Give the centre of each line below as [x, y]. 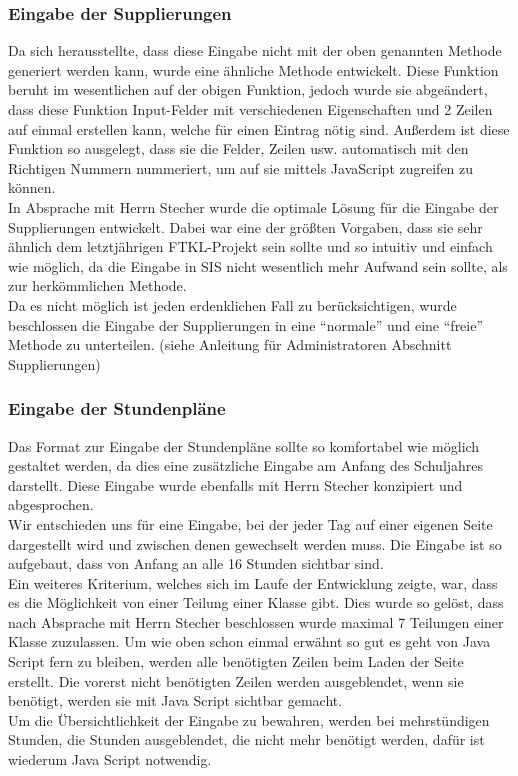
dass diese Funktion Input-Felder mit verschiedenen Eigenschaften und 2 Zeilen [250, 109]
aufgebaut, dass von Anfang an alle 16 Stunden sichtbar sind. [196, 563]
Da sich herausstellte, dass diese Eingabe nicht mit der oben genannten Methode [255, 50]
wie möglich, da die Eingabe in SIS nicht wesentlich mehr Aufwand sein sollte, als [258, 265]
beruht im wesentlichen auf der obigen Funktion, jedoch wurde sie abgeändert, [248, 89]
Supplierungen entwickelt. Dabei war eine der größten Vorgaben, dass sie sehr [245, 226]
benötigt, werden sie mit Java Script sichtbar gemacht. [175, 700]
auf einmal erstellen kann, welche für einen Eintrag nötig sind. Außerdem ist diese [259, 128]
